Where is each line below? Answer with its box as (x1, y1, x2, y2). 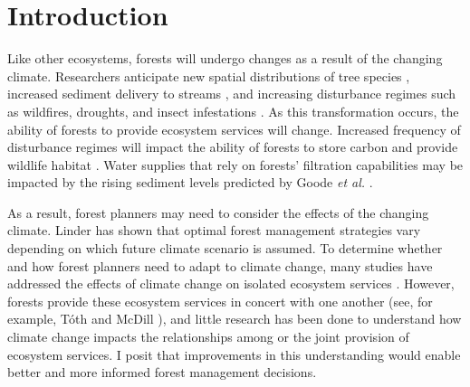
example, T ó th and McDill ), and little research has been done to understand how (7, 309, 462, 328)
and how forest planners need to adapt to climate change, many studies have (7, 256, 433, 275)
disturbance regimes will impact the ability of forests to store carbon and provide (7, 137, 458, 156)
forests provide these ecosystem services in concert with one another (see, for (7, 291, 433, 310)
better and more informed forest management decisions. (7, 363, 317, 382)
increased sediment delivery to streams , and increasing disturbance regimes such (7, 84, 456, 103)
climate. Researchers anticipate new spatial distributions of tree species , (7, 66, 410, 85)
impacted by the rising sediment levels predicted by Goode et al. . (7, 173, 373, 192)
